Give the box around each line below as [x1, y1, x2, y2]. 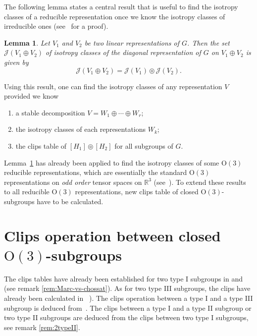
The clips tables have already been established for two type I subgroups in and [4, 273, 243, 283]
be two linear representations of [84, 37, 180, 48]
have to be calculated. [37, 196, 103, 206]
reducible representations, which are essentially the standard [4, 167, 187, 177]
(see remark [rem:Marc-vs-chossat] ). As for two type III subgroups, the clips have [4, 283, 251, 293]
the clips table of [15, 140, 67, 151]
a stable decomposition [15, 107, 85, 117]
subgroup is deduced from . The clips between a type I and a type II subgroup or [4, 302, 252, 313]
